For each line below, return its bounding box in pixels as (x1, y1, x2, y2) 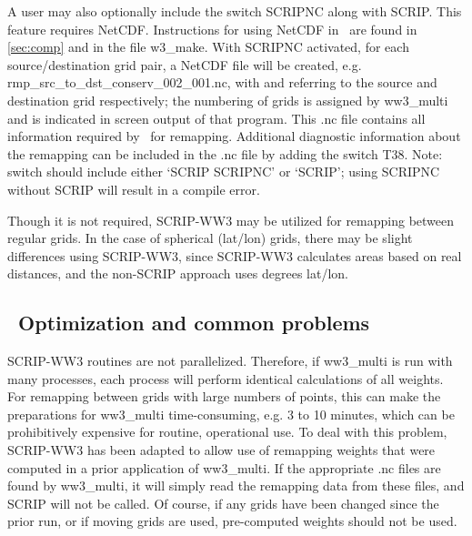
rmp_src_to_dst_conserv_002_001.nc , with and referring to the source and (7, 73, 437, 92)
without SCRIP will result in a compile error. (7, 179, 260, 198)
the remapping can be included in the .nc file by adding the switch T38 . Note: (7, 144, 443, 163)
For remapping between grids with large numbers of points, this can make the (7, 387, 441, 406)
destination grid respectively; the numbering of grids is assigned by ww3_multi (7, 90, 448, 109)
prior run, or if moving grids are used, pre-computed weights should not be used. (7, 511, 457, 531)
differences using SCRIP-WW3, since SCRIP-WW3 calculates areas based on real (7, 246, 462, 265)
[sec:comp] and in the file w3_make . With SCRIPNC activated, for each (7, 37, 409, 56)
